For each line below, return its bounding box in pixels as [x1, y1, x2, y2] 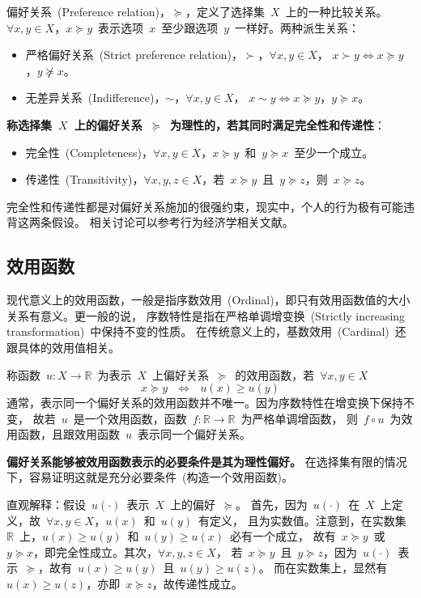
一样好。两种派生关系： [235, 19, 360, 36]
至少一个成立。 [294, 143, 374, 160]
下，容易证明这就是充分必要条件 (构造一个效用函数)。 [6, 469, 293, 486]
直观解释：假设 [6, 496, 86, 513]
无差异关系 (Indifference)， [25, 89, 166, 106]
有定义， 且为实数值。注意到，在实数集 [198, 511, 406, 528]
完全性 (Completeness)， [25, 143, 154, 160]
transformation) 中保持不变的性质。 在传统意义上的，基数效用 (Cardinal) [6, 323, 389, 340]
